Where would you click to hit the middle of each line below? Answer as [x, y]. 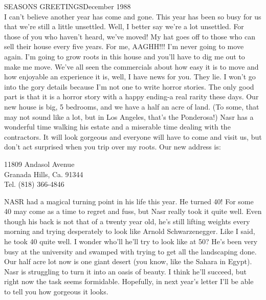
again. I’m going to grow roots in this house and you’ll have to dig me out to [125, 56]
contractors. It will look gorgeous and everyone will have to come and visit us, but [133, 136]
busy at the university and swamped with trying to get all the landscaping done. [130, 251]
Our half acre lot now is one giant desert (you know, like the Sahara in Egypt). [128, 261]
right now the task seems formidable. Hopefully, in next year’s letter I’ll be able [129, 281]
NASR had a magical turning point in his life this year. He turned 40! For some [129, 201]
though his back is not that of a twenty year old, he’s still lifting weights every [127, 221]
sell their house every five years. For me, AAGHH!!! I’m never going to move [124, 46]
